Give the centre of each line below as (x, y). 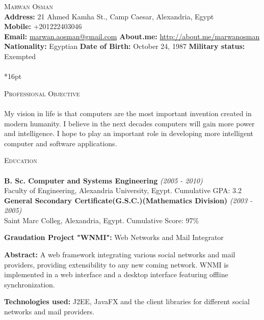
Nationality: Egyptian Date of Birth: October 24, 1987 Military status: (125, 46)
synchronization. (30, 284)
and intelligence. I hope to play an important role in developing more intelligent (129, 133)
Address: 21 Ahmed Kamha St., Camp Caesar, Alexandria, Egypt (109, 16)
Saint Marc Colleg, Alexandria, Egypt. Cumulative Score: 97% (102, 220)
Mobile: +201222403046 (43, 26)
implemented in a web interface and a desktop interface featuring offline (116, 274)
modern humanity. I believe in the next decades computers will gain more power (129, 123)
